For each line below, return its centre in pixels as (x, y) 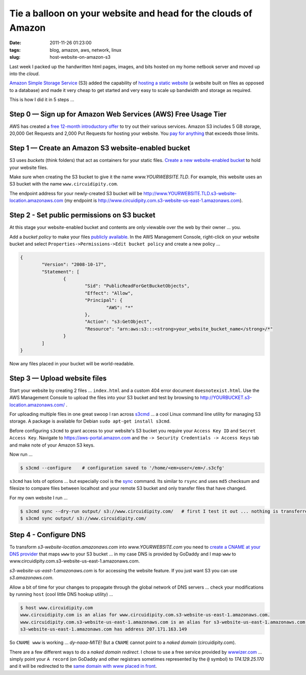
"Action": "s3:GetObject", (118, 322)
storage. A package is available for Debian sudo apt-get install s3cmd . (90, 421)
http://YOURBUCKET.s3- (226, 398)
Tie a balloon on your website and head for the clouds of (131, 13)
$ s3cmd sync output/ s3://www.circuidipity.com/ (83, 518)
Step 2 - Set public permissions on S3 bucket (82, 215)
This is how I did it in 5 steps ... (42, 100)
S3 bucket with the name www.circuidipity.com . (64, 184)
